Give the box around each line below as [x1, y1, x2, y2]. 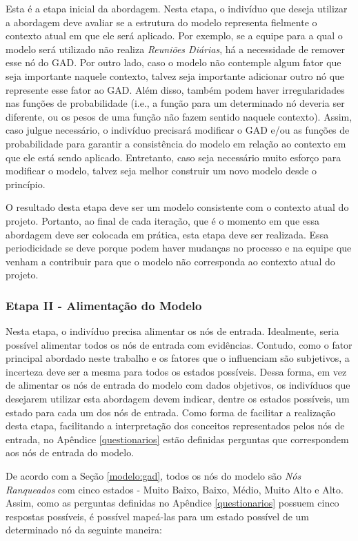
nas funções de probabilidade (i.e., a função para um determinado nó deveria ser [6, 96, 345, 110]
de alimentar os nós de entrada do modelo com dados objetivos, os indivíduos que [6, 378, 350, 392]
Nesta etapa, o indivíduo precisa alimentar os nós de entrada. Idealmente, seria [6, 324, 339, 338]
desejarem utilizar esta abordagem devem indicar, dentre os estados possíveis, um [6, 391, 350, 406]
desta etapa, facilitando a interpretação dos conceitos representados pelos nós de [6, 418, 345, 433]
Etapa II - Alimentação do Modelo [6, 296, 202, 314]
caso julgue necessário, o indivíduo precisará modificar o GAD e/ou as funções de [6, 123, 350, 137]
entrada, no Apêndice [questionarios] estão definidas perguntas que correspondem [6, 431, 349, 446]
